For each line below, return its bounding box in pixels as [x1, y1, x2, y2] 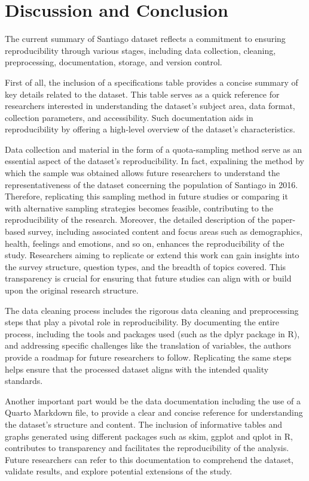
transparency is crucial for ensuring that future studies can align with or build [5, 272, 292, 285]
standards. [5, 374, 43, 387]
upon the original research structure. [5, 284, 139, 296]
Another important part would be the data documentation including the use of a [5, 394, 301, 407]
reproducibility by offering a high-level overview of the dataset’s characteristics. [5, 123, 295, 135]
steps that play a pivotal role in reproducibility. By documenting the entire [5, 316, 280, 328]
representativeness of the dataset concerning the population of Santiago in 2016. [5, 178, 298, 190]
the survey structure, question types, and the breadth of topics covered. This [5, 260, 286, 273]
